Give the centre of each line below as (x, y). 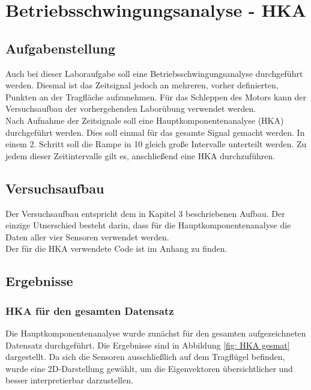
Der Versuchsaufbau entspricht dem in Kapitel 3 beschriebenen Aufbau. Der (145, 213)
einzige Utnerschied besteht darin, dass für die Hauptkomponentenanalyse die (148, 225)
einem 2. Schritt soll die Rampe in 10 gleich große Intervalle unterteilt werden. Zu (156, 144)
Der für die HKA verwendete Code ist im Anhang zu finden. (116, 248)
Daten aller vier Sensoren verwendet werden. (87, 236)
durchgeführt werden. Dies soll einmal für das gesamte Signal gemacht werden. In (155, 132)
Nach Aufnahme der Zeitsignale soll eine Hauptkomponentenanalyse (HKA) (145, 120)
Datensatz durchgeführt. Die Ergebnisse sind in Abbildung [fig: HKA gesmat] (148, 345)
